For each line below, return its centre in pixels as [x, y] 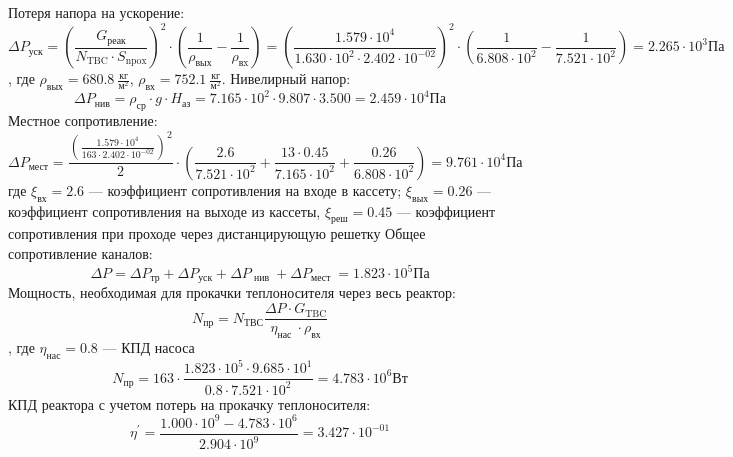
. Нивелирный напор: [286, 78]
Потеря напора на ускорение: [96, 12]
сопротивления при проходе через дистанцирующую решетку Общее [217, 233]
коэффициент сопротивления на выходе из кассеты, [164, 210]
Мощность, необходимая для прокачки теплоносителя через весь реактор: [232, 292]
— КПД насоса [148, 346]
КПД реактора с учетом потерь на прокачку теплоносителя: [189, 403]
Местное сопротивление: [83, 120]
